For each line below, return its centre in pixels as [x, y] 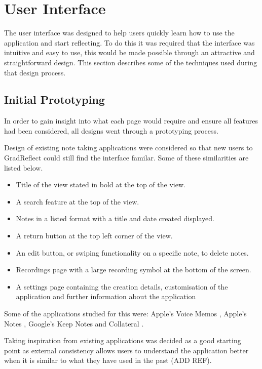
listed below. [24, 167]
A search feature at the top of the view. [78, 201]
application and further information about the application [106, 296]
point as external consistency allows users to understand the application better [126, 350]
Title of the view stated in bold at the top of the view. [101, 184]
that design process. [35, 72]
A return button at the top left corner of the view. [94, 236]
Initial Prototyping [54, 99]
